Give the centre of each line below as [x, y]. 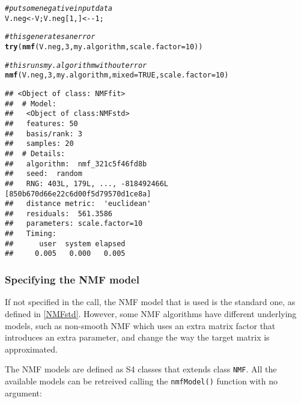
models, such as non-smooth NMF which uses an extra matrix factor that [140, 325]
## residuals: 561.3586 [59, 214]
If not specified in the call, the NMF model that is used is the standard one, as [150, 302]
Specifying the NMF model [72, 280]
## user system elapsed [65, 244]
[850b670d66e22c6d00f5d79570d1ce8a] [78, 194]
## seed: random [44, 174]
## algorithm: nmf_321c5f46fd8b [76, 164]
